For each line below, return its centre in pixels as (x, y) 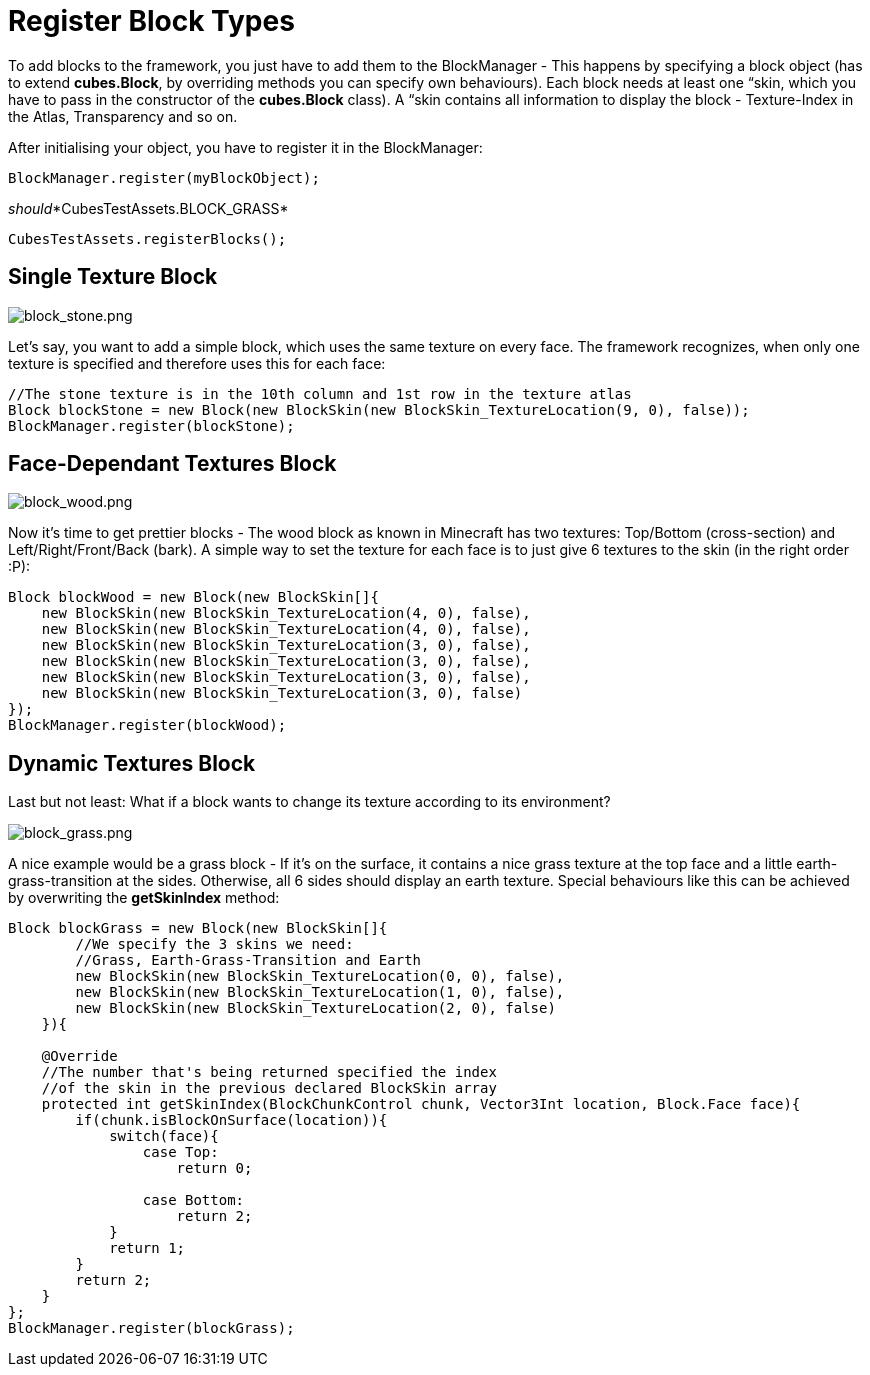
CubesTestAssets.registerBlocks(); (147, 238)
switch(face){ (164, 1136)
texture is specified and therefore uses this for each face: (197, 363)
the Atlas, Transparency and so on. (123, 116)
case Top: (180, 1152)
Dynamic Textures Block (132, 763)
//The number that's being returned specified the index (269, 1072)
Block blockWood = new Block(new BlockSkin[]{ (193, 597)
